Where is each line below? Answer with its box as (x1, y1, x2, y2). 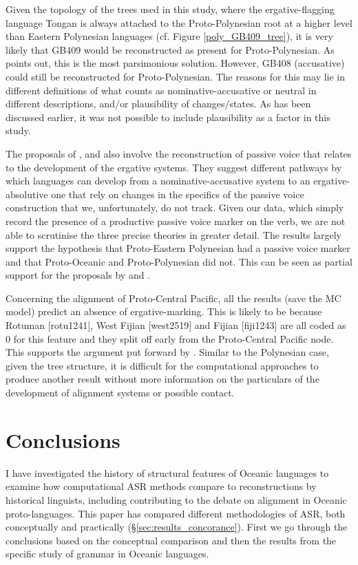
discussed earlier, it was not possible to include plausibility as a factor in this (6, 109, 330, 124)
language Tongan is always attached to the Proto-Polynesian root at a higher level (6, 15, 352, 30)
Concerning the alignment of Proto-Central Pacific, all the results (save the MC (6, 290, 341, 305)
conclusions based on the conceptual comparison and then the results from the (6, 533, 337, 547)
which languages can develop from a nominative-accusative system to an (6, 173, 310, 188)
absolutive (6, 186, 48, 201)
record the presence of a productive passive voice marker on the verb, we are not (6, 213, 346, 228)
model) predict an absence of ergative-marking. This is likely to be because (6, 304, 322, 319)
